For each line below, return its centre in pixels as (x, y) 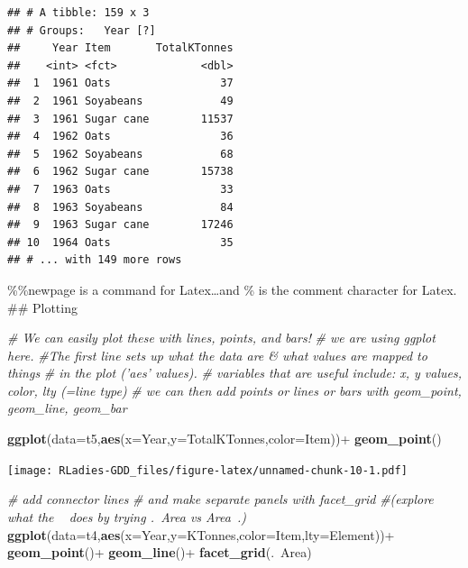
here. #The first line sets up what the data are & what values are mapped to (217, 355)
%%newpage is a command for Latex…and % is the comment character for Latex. (232, 289)
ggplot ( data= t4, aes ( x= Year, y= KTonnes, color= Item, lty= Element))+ (201, 534)
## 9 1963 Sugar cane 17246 (120, 225)
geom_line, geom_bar (67, 408)
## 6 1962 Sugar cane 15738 (120, 172)
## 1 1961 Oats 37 (120, 83)
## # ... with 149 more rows (95, 260)
